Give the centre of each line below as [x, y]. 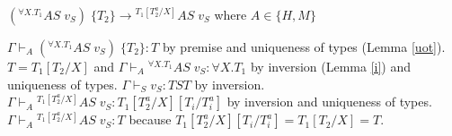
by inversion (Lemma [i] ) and [331, 66]
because [150, 119]
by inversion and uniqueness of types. [329, 102]
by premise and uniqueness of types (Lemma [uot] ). [304, 47]
